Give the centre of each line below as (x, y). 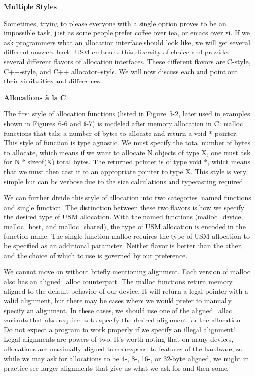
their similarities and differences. (53, 81)
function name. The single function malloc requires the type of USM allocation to (127, 236)
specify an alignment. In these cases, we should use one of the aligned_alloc (118, 310)
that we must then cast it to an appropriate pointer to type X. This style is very (125, 171)
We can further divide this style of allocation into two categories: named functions (127, 198)
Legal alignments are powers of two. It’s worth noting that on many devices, (119, 339)
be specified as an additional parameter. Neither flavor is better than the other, (124, 246)
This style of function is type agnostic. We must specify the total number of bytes (127, 143)
